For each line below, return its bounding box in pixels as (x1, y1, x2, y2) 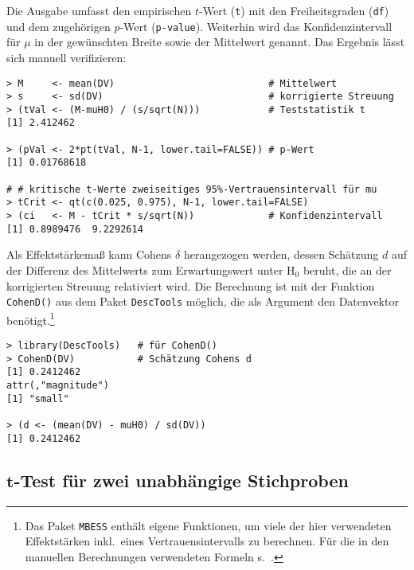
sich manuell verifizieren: (6, 49, 127, 65)
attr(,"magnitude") (6, 380, 109, 392)
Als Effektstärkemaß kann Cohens (6, 246, 172, 263)
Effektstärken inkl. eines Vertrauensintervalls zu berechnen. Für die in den (25, 533, 389, 549)
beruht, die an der (303, 261, 392, 278)
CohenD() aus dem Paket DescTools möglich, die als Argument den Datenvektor (6, 293, 399, 310)
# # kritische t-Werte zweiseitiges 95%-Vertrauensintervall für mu (6, 183, 377, 195)
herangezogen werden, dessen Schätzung (183, 246, 379, 263)
